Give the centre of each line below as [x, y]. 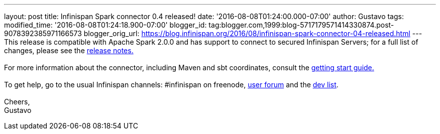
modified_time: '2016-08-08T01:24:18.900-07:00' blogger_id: [105, 25]
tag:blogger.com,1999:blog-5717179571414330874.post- [301, 25]
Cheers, [17, 102]
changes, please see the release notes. [69, 50]
